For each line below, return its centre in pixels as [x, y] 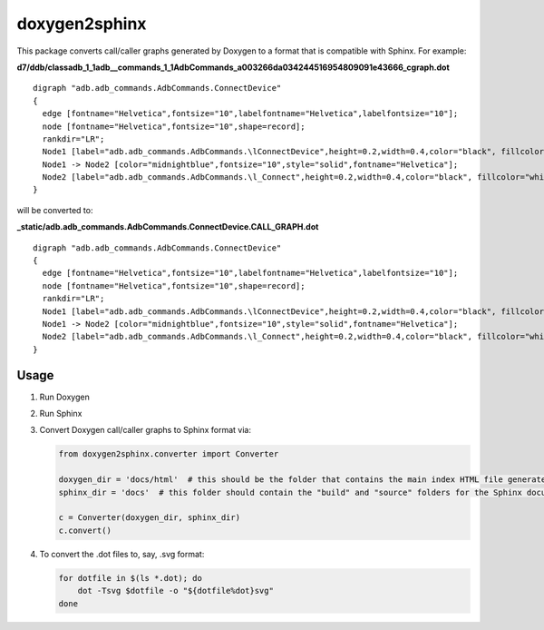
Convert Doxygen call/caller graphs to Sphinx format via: [145, 430]
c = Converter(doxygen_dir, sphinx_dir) [149, 518]
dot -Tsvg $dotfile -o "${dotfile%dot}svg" [175, 591]
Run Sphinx [61, 414]
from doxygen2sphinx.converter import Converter [169, 454]
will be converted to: [55, 210]
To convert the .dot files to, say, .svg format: [122, 554]
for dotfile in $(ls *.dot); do [131, 578]
